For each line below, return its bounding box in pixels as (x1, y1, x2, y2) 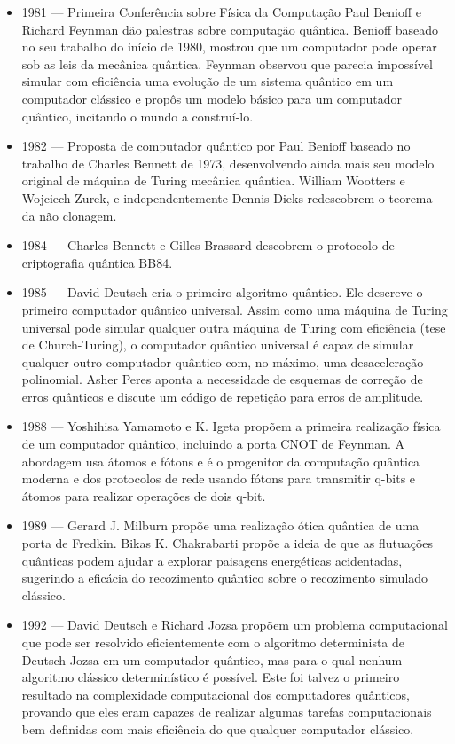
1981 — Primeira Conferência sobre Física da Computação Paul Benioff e (21, 3, 422, 20)
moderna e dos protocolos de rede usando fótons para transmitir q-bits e (21, 469, 416, 488)
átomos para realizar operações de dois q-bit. (21, 486, 266, 505)
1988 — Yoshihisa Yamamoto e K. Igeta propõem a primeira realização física (21, 417, 441, 435)
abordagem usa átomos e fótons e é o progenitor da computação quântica (21, 451, 420, 470)
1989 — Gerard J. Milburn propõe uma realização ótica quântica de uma (21, 516, 420, 535)
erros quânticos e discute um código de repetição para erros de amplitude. (21, 387, 424, 405)
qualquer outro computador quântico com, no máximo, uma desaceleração (21, 352, 424, 371)
